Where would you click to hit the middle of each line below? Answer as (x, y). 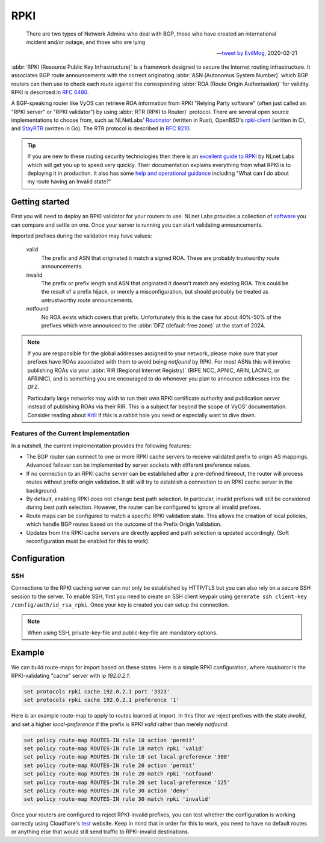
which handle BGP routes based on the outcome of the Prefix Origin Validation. (124, 524)
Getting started (40, 202)
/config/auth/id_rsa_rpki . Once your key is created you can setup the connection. (120, 605)
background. (42, 490)
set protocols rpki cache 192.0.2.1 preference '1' (102, 700)
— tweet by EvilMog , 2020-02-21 (257, 53)
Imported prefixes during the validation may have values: (82, 236)
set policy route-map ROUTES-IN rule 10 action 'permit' (110, 740)
